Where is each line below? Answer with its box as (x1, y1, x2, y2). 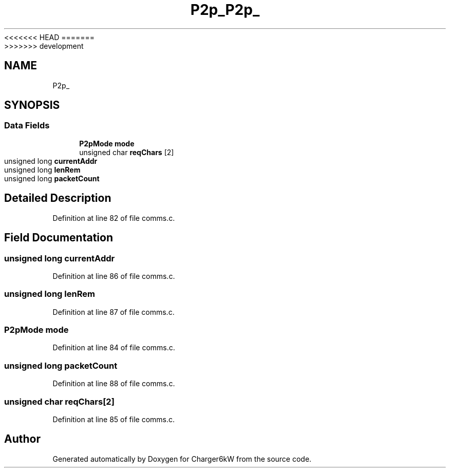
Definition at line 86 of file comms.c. (52, 271, 175, 280)
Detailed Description (4, 192, 111, 205)
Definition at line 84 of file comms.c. (52, 343, 175, 352)
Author (4, 432, 41, 446)
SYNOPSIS (4, 99, 60, 112)
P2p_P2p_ (190, 1, 260, 18)
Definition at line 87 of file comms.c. (52, 307, 175, 316)
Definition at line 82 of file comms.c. (52, 213, 175, 222)
